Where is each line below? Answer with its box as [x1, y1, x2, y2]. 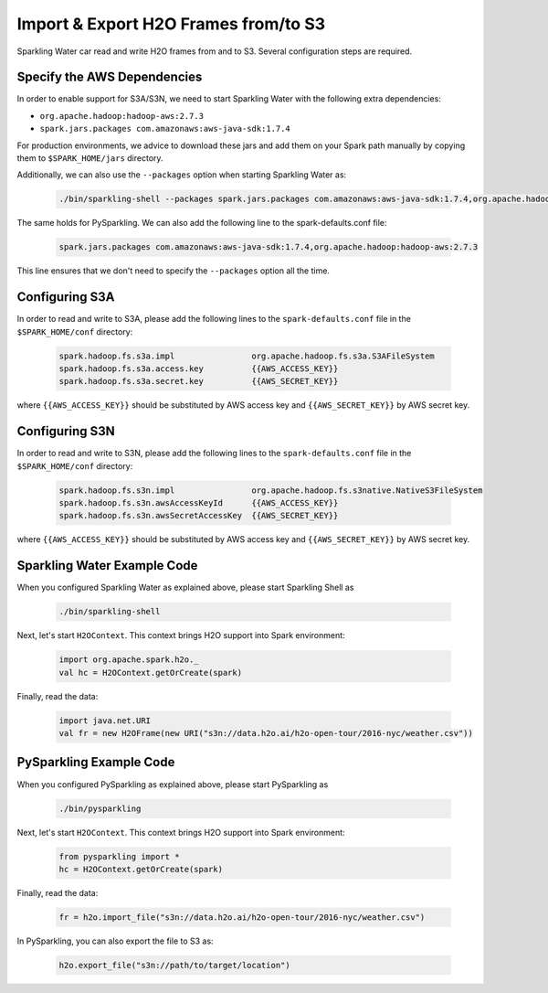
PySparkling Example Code [16, 754, 175, 770]
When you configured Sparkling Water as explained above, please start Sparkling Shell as [16, 582, 354, 593]
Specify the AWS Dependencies [16, 69, 203, 85]
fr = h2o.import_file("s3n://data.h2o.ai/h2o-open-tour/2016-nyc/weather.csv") [58, 912, 426, 923]
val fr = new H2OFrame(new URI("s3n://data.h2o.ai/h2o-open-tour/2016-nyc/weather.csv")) [58, 728, 474, 739]
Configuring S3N [16, 423, 116, 439]
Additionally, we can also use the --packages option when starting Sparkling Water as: [16, 169, 347, 180]
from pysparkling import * [58, 851, 180, 861]
